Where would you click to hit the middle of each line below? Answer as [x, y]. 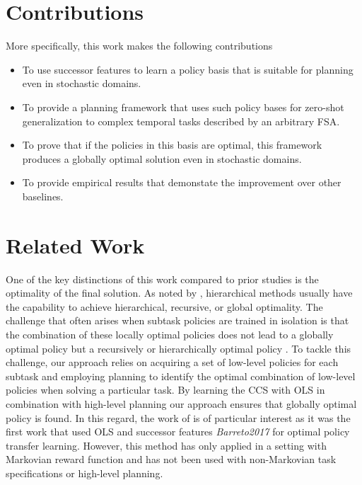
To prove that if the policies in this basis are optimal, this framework [172, 145]
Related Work [75, 245]
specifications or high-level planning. [84, 473]
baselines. [43, 196]
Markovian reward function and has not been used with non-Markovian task [171, 459]
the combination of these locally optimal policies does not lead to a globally [170, 334]
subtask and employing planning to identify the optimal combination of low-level [181, 376]
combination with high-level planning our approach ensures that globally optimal [181, 403]
